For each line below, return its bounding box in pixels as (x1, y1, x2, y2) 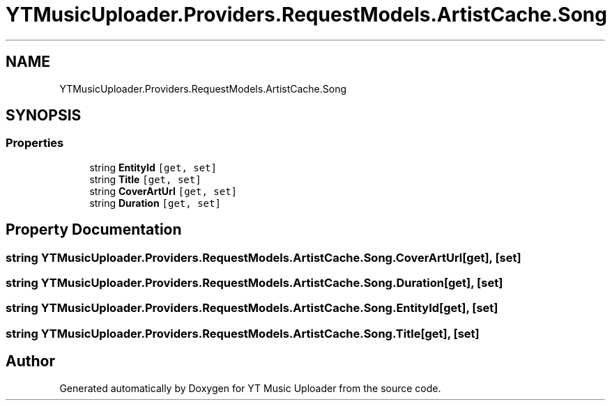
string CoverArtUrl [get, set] (89, 185, 238, 197)
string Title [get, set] (89, 173, 201, 185)
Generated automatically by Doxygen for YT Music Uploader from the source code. (59, 382, 441, 394)
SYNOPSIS (6, 107, 82, 125)
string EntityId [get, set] (89, 161, 217, 173)
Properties (6, 136, 64, 150)
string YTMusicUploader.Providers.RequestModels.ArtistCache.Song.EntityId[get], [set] (6, 301, 498, 315)
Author (6, 352, 55, 370)
